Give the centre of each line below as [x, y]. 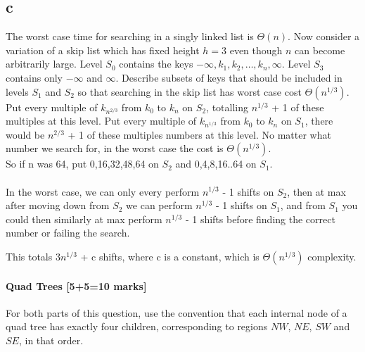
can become [320, 50]
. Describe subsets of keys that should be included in [229, 77]
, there [319, 121]
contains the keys [156, 64]
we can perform [159, 205]
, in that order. [51, 340]
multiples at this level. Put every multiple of [101, 121]
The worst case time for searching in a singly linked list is [130, 36]
